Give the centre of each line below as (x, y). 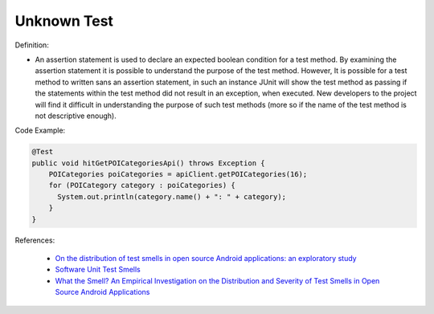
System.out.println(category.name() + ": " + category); (172, 196)
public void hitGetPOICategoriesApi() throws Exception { (148, 163)
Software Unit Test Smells (98, 270)
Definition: (32, 45)
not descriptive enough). (76, 116)
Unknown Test (64, 21)
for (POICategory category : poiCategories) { (142, 186)
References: (35, 240)
